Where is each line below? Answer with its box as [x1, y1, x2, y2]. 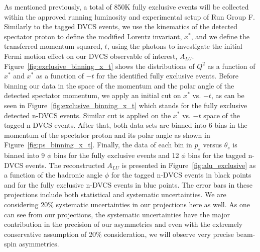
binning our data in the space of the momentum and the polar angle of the [4, 80, 234, 91]
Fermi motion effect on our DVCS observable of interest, [4, 50, 178, 61]
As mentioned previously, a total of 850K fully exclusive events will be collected [4, 2, 249, 12]
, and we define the [191, 31, 249, 41]
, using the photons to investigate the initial [107, 41, 242, 51]
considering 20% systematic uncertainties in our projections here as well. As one [4, 199, 250, 210]
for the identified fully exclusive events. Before [96, 70, 239, 81]
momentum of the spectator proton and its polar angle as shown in [4, 129, 210, 140]
